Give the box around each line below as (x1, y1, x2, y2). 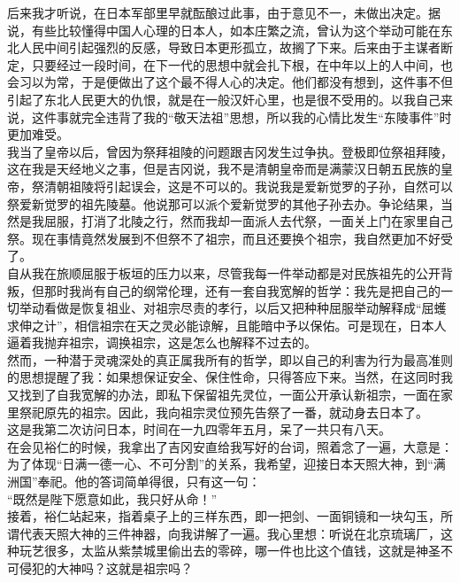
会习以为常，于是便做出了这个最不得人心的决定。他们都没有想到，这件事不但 (7, 73, 453, 91)
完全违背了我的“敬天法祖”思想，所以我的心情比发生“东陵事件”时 (80, 107, 452, 126)
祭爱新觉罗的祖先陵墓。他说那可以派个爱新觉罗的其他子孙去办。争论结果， (7, 194, 441, 213)
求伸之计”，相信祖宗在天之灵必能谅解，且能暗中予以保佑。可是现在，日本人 (7, 315, 447, 334)
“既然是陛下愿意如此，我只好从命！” (7, 489, 218, 508)
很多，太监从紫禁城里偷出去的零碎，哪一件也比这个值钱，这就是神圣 (43, 541, 441, 560)
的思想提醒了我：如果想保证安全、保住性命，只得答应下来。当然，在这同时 (7, 368, 441, 386)
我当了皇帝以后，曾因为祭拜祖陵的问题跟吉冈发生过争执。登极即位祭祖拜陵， (7, 142, 453, 160)
